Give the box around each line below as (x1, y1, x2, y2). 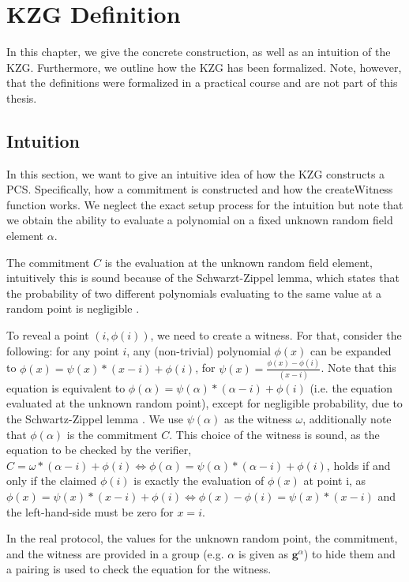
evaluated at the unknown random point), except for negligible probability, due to (6, 395, 403, 411)
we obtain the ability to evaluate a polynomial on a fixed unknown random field (6, 212, 393, 228)
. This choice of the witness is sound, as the (169, 426, 380, 442)
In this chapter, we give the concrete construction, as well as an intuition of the (6, 43, 391, 60)
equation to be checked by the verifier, (6, 441, 192, 458)
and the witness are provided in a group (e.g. (6, 545, 224, 561)
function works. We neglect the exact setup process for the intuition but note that (6, 196, 403, 212)
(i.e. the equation (310, 379, 393, 396)
